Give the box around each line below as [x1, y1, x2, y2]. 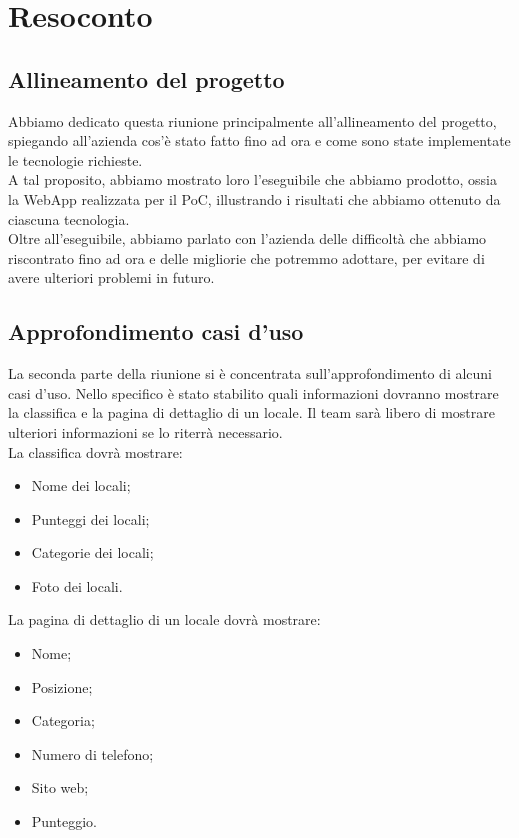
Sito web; [31, 777, 89, 798]
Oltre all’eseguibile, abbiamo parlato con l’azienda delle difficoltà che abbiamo [8, 228, 487, 249]
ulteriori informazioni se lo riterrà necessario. [8, 421, 283, 442]
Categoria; [31, 710, 95, 731]
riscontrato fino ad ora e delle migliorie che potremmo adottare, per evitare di [8, 247, 485, 268]
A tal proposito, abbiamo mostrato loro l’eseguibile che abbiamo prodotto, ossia [8, 169, 498, 190]
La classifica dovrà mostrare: [8, 441, 183, 462]
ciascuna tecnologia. [8, 208, 130, 229]
